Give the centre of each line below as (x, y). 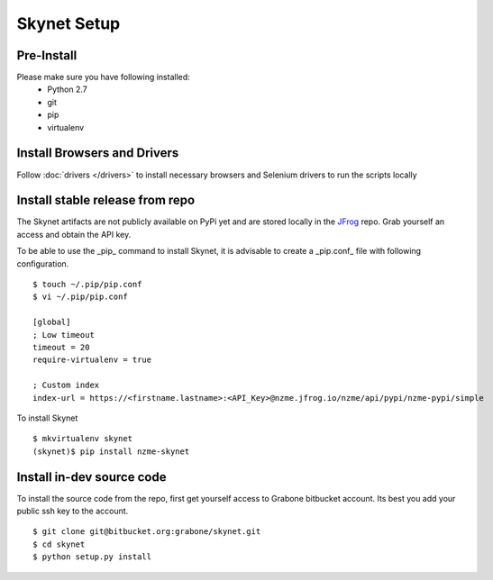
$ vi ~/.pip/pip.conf (80, 297)
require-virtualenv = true (92, 360)
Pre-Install (47, 55)
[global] (52, 322)
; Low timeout (64, 335)
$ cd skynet (59, 544)
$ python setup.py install (92, 557)
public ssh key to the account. (73, 511)
